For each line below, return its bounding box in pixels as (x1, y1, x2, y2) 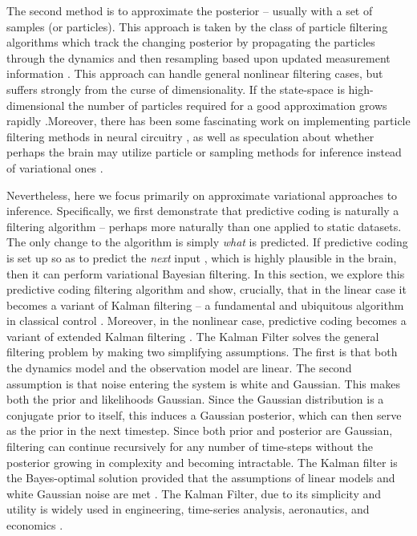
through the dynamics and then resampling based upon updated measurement (6, 49, 391, 66)
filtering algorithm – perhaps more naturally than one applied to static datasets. (6, 217, 402, 234)
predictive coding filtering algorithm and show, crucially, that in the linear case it (6, 281, 407, 298)
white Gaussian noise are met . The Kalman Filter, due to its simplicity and (6, 485, 382, 501)
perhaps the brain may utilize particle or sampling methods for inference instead (6, 144, 402, 160)
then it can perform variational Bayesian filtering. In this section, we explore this (6, 265, 405, 282)
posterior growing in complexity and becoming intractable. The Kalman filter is (6, 453, 398, 470)
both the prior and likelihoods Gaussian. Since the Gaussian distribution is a (6, 391, 384, 408)
